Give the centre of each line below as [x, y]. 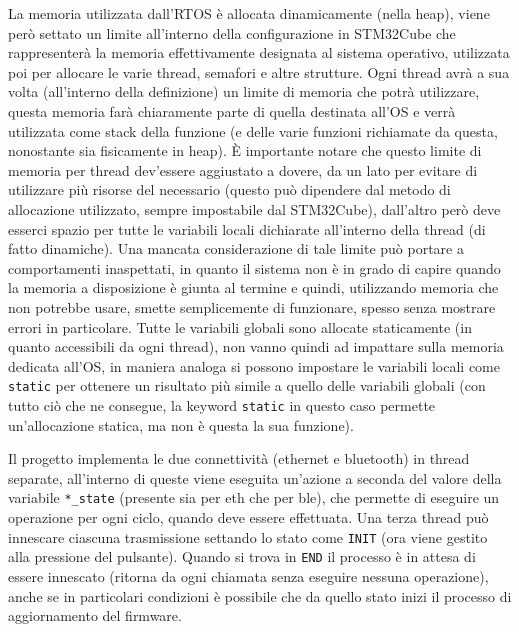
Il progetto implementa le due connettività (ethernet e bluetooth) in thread [239, 458]
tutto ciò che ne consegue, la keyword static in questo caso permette [222, 404]
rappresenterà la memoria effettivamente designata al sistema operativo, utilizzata [259, 52]
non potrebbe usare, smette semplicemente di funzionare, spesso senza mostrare [252, 306]
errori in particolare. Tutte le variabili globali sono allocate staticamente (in [240, 326]
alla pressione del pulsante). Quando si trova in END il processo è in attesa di [242, 556]
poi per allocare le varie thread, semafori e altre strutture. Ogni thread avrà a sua [259, 71]
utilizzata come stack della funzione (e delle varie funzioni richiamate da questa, [253, 130]
